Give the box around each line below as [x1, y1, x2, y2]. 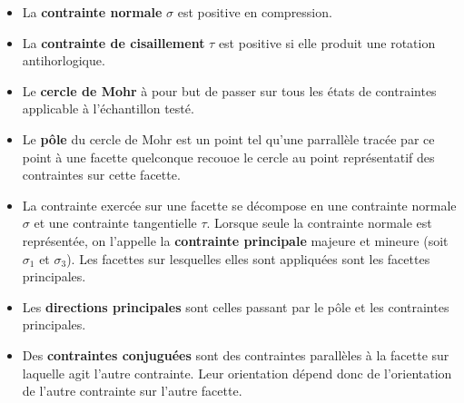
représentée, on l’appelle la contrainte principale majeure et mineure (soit [22, 231, 449, 250]
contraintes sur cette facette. [22, 165, 181, 184]
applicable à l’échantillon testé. [22, 99, 194, 118]
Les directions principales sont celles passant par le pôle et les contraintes [22, 297, 449, 316]
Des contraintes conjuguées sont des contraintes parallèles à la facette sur [22, 345, 449, 364]
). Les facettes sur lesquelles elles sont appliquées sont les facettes [66, 249, 430, 268]
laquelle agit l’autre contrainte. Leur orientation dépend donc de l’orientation [22, 363, 452, 382]
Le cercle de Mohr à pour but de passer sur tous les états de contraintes [22, 81, 437, 100]
